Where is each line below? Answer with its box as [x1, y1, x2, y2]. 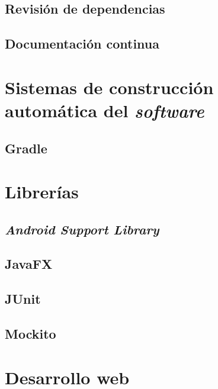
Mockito [5, 324, 56, 343]
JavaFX [5, 255, 53, 273]
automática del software [5, 98, 204, 123]
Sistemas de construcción [5, 75, 214, 99]
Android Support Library [5, 220, 159, 238]
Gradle [5, 139, 47, 157]
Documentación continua [5, 34, 159, 53]
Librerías [5, 179, 79, 204]
